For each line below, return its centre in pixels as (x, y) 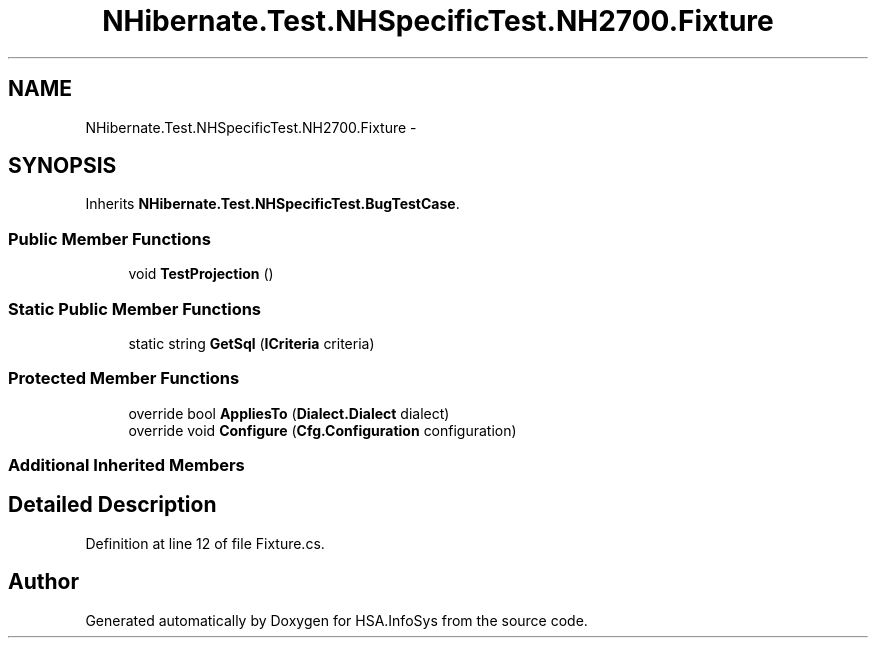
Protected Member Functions (124, 378)
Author (43, 582)
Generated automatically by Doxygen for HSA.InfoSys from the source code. (336, 620)
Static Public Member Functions (135, 308)
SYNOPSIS (62, 166)
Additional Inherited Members (126, 465)
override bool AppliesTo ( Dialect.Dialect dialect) (289, 413)
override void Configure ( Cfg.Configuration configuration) (322, 430)
